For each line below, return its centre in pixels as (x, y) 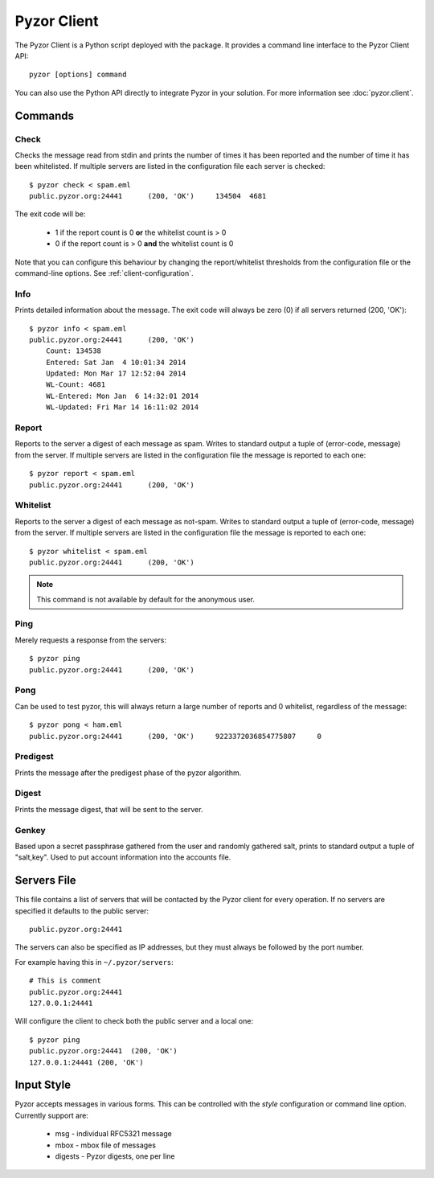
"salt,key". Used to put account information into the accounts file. (123, 857)
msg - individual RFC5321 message (113, 1134)
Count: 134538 (74, 351)
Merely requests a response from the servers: (91, 640)
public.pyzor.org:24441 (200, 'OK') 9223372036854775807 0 (175, 736)
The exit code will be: (50, 214)
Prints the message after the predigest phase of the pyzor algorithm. (128, 773)
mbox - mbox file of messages (106, 1145)
